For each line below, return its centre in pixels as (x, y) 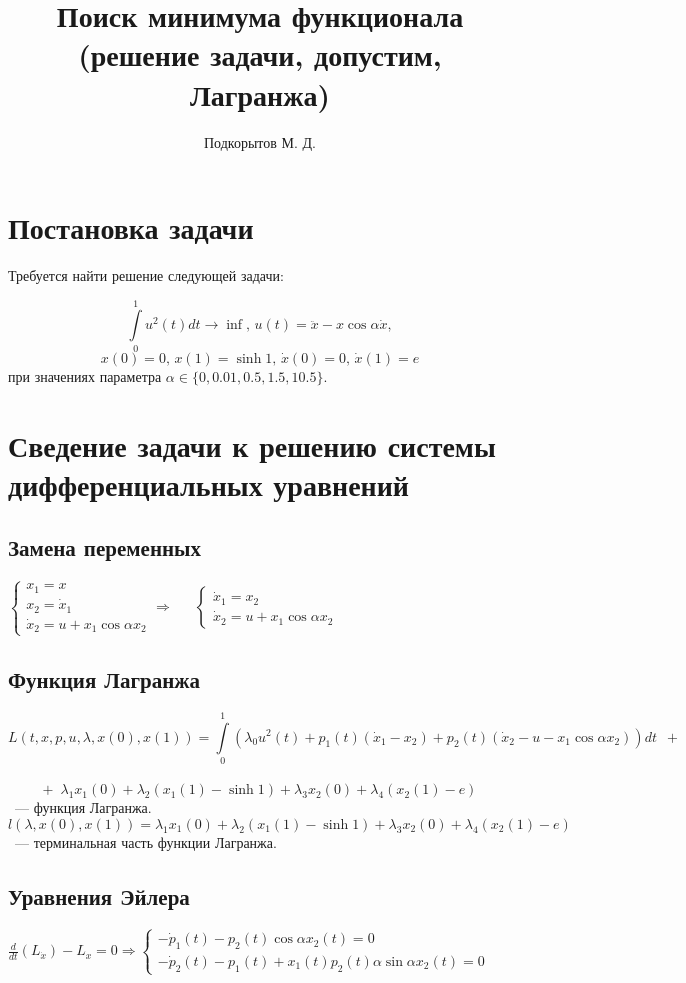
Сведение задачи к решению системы (252, 444)
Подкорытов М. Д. (260, 141)
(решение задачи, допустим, (260, 54)
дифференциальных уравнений (209, 483)
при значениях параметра (85, 375)
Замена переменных (104, 547)
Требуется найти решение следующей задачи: (146, 275)
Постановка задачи (131, 227)
